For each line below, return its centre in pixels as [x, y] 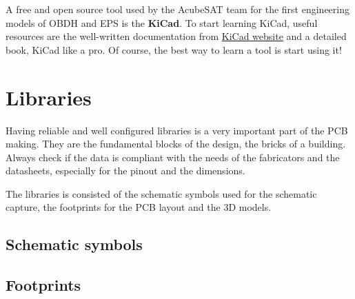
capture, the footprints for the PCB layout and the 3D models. [139, 207]
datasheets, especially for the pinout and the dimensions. [125, 171]
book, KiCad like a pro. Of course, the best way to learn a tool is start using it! [174, 49]
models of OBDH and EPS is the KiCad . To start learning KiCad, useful [162, 22]
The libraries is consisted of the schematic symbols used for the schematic [161, 193]
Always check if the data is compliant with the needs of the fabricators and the [173, 157]
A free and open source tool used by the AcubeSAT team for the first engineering [177, 9]
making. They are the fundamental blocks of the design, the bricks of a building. [176, 144]
